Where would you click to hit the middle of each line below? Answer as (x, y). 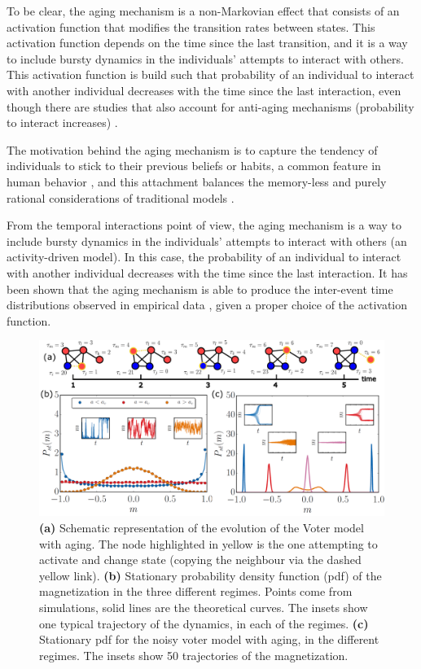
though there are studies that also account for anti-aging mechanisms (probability (210, 106)
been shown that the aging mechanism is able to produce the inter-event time (200, 289)
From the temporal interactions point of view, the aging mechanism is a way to (204, 225)
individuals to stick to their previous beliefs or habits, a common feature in (194, 166)
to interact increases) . (62, 122)
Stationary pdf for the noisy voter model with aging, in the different (209, 639)
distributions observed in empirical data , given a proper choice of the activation (207, 305)
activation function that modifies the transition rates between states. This (191, 26)
